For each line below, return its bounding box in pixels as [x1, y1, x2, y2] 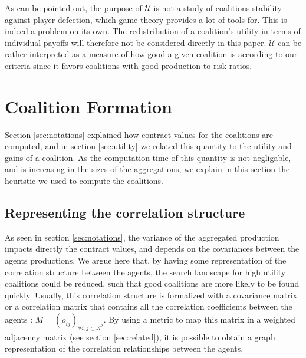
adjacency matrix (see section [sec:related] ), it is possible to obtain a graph [5, 330, 275, 343]
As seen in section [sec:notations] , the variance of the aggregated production [5, 231, 279, 243]
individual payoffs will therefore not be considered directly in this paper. [5, 36, 266, 48]
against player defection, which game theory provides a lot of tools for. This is [5, 13, 287, 25]
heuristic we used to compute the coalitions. [5, 175, 163, 187]
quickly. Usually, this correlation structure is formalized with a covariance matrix [5, 288, 298, 301]
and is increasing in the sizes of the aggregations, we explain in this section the [5, 163, 290, 175]
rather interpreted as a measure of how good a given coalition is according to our [5, 48, 298, 60]
